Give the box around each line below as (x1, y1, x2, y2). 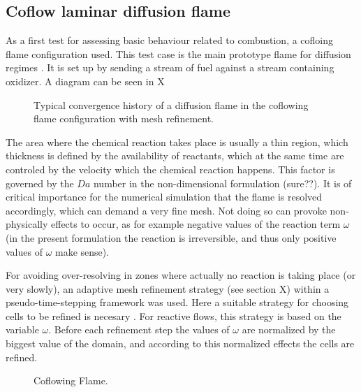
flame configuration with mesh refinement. (34, 111, 214, 126)
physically (6, 217, 48, 231)
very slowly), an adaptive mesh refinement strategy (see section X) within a (6, 281, 330, 296)
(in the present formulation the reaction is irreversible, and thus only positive (6, 230, 337, 245)
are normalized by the (242, 322, 336, 337)
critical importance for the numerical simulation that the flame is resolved (6, 189, 323, 204)
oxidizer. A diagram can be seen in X (6, 73, 165, 88)
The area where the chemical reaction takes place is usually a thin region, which (6, 134, 348, 149)
